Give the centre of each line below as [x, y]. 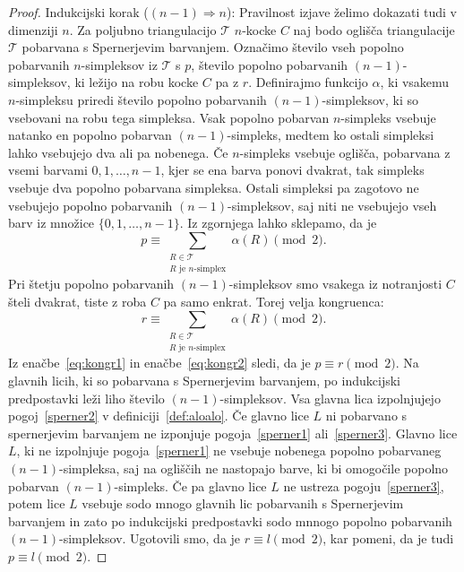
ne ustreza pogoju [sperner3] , [364, 485]
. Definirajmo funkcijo [308, 82]
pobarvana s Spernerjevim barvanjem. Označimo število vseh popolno [213, 47]
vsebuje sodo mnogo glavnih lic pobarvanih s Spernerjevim [243, 503]
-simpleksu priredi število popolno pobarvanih [141, 99]
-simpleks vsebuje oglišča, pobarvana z [345, 152]
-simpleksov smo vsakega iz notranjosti [335, 284]
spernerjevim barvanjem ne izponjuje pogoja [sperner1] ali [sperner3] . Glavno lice [233, 433]
